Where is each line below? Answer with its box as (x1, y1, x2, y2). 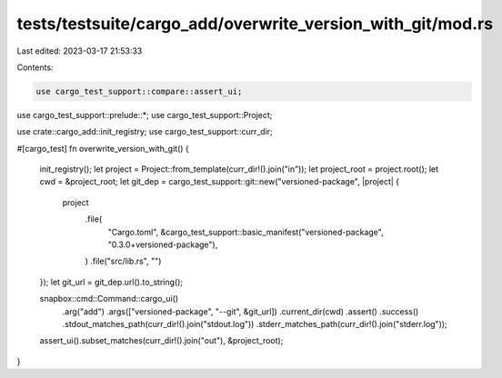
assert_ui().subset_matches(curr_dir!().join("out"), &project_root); (39, 335, 284, 346)
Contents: (16, 62, 54, 73)
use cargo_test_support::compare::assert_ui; (35, 86, 243, 96)
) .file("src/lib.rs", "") (85, 255, 162, 267)
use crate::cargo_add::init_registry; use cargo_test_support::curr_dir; (16, 126, 273, 137)
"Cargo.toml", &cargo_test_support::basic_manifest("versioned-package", (107, 226, 384, 237)
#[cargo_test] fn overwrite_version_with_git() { (16, 143, 190, 154)
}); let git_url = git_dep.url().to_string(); (39, 276, 184, 287)
